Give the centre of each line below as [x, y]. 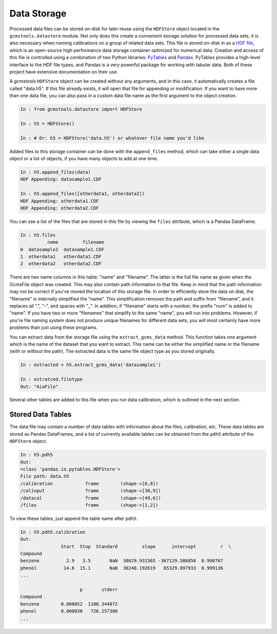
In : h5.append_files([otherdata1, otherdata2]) [83, 194]
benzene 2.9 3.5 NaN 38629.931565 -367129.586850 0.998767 [122, 561]
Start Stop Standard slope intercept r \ [146, 546]
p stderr [99, 589]
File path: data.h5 [45, 476]
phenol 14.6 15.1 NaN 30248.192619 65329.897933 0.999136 [122, 568]
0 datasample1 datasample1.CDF [62, 249]
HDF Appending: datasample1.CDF [61, 179]
